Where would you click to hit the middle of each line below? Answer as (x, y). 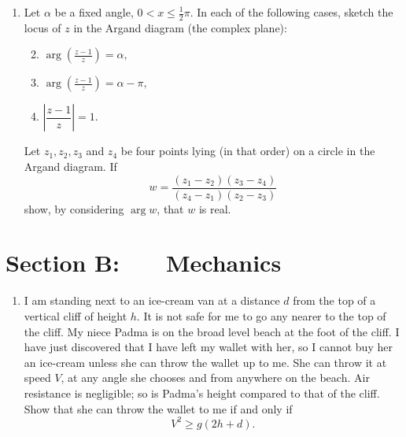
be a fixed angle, (94, 12)
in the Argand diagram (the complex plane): (180, 27)
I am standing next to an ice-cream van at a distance (152, 300)
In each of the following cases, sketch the (295, 12)
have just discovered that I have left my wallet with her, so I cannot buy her (208, 347)
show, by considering (74, 208)
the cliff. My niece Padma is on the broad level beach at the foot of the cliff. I (212, 331)
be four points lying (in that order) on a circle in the (248, 151)
